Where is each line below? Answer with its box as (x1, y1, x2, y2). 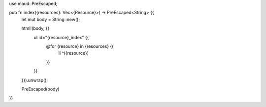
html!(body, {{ (21, 25, 50, 31)
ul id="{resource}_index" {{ (33, 34, 89, 40)
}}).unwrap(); (21, 77, 48, 83)
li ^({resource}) (58, 50, 89, 56)
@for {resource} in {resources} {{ (46, 43, 114, 49)
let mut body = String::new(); (21, 16, 80, 22)
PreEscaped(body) (21, 86, 60, 92)
